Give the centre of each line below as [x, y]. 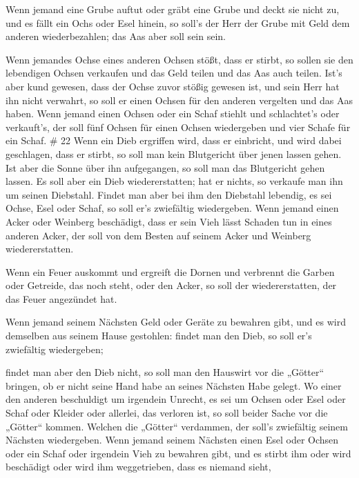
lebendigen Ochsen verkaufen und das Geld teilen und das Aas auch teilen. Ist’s [174, 73]
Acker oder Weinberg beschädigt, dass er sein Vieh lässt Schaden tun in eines [169, 221]
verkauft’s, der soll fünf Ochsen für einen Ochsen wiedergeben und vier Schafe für [178, 127]
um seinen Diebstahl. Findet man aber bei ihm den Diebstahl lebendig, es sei [169, 194]
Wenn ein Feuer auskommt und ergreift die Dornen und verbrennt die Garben [170, 271]
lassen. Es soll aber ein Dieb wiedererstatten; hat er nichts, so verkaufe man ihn [174, 181]
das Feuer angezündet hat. [61, 298]
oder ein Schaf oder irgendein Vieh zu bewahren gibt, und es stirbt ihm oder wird [178, 453]
